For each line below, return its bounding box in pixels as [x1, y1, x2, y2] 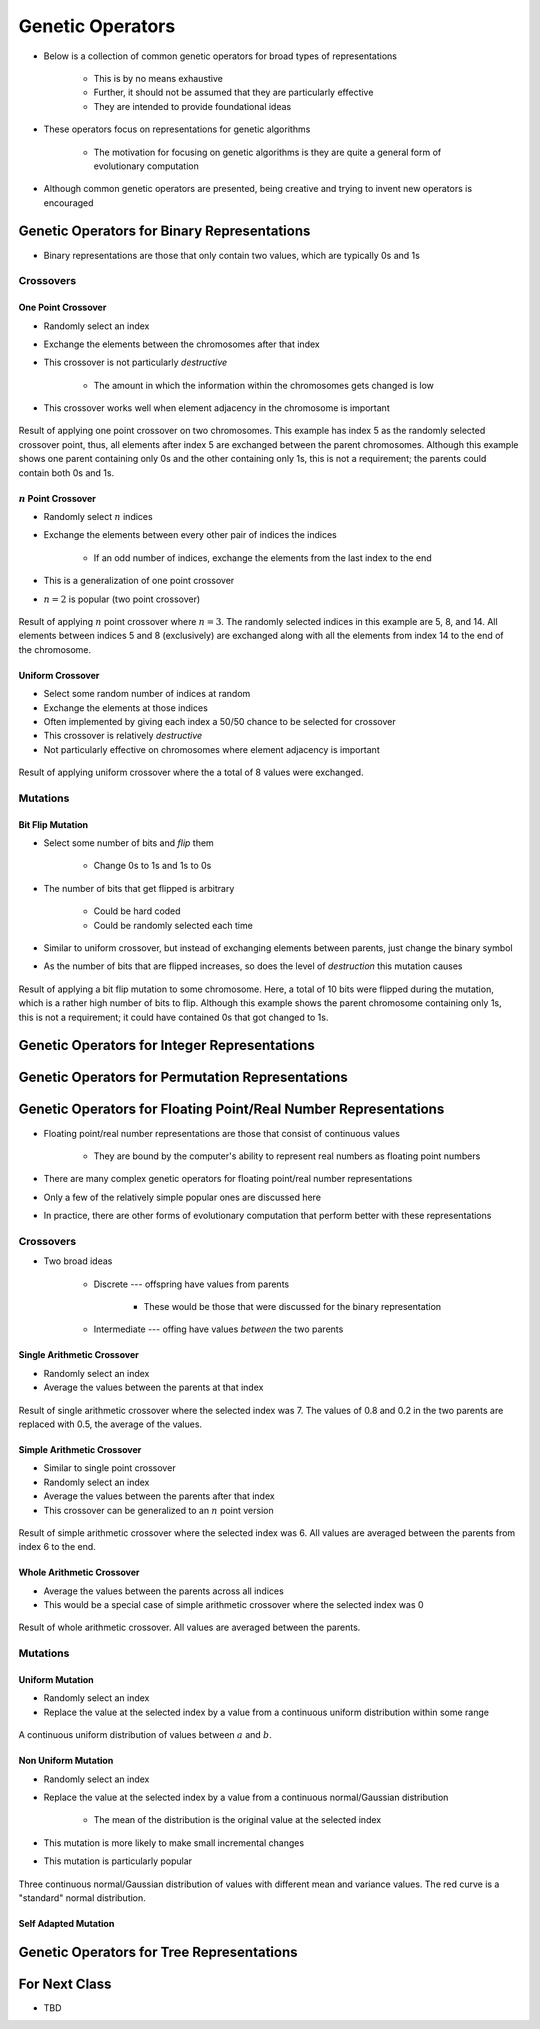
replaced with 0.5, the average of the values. [18, 1418, 203, 1430]
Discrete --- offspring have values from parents [93, 1278, 290, 1290]
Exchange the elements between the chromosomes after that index [43, 338, 320, 350]
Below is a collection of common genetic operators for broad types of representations [43, 50, 398, 62]
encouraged [43, 196, 94, 209]
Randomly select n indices [43, 511, 154, 523]
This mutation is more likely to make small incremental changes [43, 1836, 305, 1849]
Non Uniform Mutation [18, 1755, 114, 1767]
